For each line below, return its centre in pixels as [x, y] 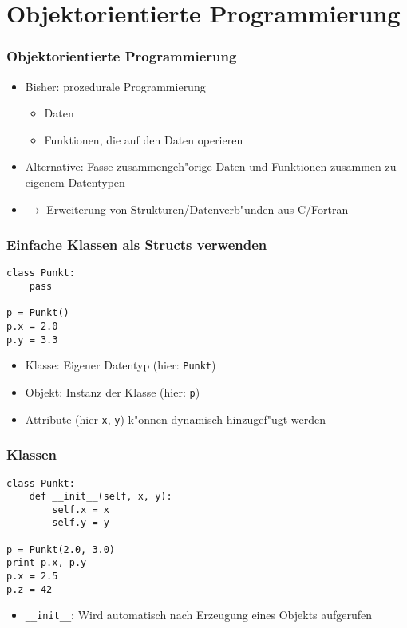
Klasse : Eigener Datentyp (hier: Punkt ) [121, 365]
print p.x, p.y [47, 563]
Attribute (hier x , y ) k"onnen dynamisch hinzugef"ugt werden [176, 419]
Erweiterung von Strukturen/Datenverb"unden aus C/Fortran [198, 209]
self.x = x [81, 510]
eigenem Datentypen [75, 182]
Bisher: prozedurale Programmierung [115, 86]
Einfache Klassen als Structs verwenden [137, 245]
